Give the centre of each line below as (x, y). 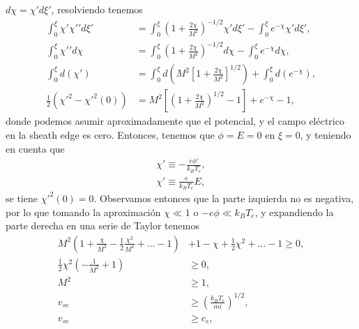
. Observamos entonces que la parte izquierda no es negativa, (224, 198)
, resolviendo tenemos (97, 9)
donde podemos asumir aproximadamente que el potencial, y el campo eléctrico (175, 121)
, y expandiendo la (294, 212)
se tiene (22, 198)
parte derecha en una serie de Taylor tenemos (102, 225)
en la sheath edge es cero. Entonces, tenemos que (110, 134)
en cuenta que (35, 148)
